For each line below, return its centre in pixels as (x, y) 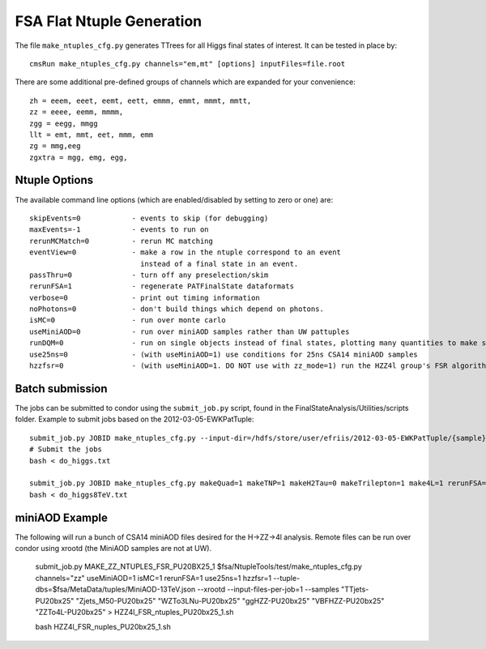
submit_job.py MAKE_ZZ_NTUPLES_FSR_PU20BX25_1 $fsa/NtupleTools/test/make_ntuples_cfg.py (198, 566)
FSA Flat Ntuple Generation (109, 21)
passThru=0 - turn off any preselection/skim (149, 275)
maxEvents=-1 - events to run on (119, 230)
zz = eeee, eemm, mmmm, (77, 112)
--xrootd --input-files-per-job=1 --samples (268, 589)
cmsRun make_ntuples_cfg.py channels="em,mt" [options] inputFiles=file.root (188, 64)
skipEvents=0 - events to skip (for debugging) (149, 218)
